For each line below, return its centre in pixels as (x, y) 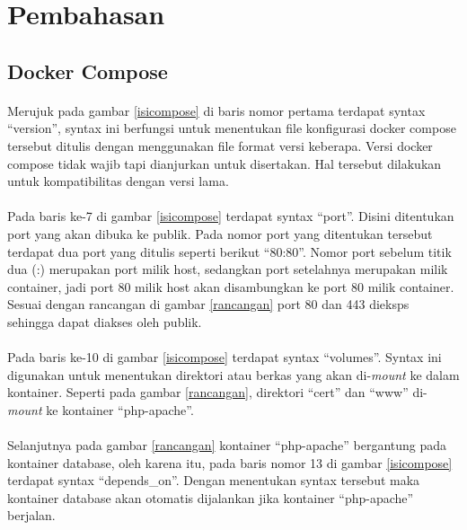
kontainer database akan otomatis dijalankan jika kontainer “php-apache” (211, 497)
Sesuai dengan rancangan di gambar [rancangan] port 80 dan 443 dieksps (208, 304)
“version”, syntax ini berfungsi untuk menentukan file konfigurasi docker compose (232, 128)
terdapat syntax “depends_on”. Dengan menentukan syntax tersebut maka (214, 480)
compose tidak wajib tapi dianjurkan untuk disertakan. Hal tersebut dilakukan (225, 163)
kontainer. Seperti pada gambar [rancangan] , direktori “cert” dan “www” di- (217, 392)
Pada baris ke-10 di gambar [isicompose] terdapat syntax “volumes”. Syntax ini (225, 357)
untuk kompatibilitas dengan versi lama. (118, 181)
